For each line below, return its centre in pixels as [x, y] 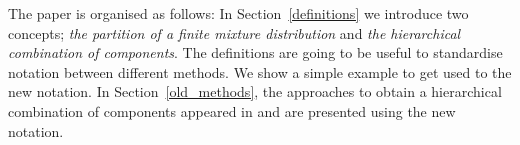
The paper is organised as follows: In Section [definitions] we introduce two [238, 13]
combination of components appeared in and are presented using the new [232, 110]
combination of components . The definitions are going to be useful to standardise [255, 52]
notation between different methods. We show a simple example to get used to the [260, 71]
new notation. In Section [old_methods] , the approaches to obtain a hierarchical [255, 91]
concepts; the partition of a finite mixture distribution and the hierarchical [234, 32]
